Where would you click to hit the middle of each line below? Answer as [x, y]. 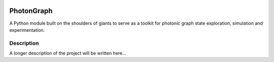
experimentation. [27, 30]
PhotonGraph [31, 11]
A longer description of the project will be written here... [68, 53]
